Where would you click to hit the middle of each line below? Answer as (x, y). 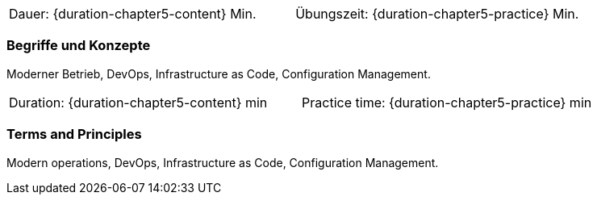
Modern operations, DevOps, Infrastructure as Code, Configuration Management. (223, 162)
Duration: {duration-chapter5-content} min (138, 102)
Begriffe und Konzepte (79, 46)
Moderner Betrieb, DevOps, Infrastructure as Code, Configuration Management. (219, 73)
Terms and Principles (74, 134)
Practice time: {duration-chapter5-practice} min (447, 102)
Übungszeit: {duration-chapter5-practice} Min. (437, 14)
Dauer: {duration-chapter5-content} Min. (133, 14)
